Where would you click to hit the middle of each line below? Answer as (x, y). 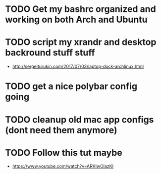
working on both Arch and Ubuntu (76, 20)
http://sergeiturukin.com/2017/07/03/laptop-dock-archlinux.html (78, 66)
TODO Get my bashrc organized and (80, 9)
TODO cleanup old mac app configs (80, 119)
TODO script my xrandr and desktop (81, 42)
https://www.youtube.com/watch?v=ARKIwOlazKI (63, 166)
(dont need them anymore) (61, 130)
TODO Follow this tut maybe (64, 152)
